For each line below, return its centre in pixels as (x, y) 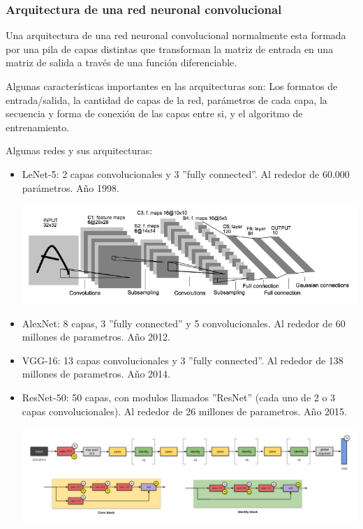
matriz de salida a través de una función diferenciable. (121, 62)
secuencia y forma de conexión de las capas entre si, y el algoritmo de (154, 113)
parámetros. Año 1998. (71, 187)
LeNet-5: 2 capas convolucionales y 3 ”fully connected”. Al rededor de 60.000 (186, 173)
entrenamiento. (38, 127)
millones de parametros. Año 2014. (96, 374)
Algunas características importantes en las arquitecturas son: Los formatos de (172, 86)
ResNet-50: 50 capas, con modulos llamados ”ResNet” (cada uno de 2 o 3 (179, 397)
